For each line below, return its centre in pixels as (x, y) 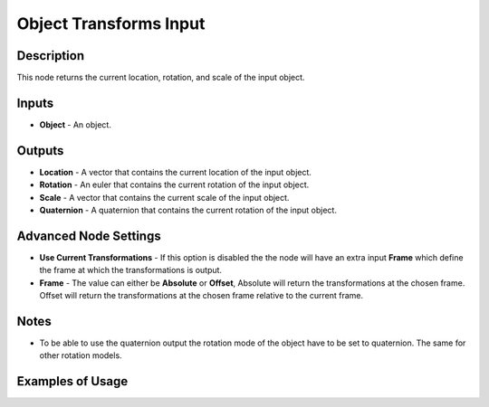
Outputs (40, 151)
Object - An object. (76, 124)
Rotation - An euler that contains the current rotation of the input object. (174, 185)
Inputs (35, 103)
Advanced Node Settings (89, 236)
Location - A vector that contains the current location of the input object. (176, 172)
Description (51, 56)
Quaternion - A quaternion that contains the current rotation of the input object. (188, 210)
